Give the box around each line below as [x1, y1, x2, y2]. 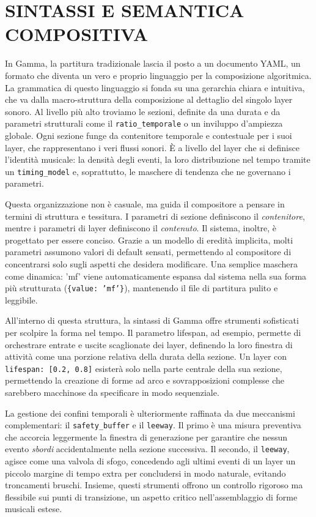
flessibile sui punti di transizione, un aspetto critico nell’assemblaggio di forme [5, 490, 298, 503]
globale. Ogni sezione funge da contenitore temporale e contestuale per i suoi [5, 128, 292, 141]
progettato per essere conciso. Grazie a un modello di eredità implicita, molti [5, 233, 293, 246]
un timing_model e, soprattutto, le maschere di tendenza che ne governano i [5, 165, 291, 177]
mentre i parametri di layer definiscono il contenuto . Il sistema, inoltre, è [5, 221, 277, 234]
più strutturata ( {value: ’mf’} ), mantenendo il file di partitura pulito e [5, 281, 278, 294]
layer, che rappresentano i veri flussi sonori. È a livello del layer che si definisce [5, 141, 299, 154]
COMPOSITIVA [5, 21, 149, 46]
